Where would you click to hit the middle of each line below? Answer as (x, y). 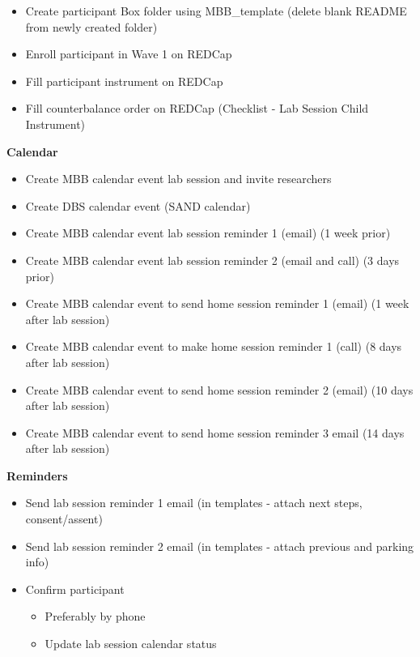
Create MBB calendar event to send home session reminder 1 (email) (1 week (217, 303)
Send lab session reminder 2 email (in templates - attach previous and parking (220, 546)
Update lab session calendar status (131, 644)
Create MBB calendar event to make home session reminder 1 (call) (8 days (214, 346)
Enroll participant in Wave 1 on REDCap (129, 54)
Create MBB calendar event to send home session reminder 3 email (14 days (215, 432)
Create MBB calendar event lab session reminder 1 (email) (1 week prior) (208, 233)
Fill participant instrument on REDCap (124, 81)
